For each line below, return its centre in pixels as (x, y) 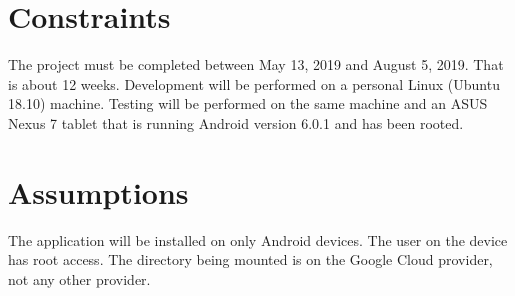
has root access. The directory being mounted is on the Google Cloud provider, (250, 259)
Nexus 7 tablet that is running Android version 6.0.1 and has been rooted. (236, 122)
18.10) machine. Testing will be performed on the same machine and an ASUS (248, 103)
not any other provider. (79, 278)
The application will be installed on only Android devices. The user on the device (258, 239)
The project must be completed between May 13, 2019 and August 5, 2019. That (256, 64)
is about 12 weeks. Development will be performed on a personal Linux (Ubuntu (254, 83)
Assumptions (98, 191)
